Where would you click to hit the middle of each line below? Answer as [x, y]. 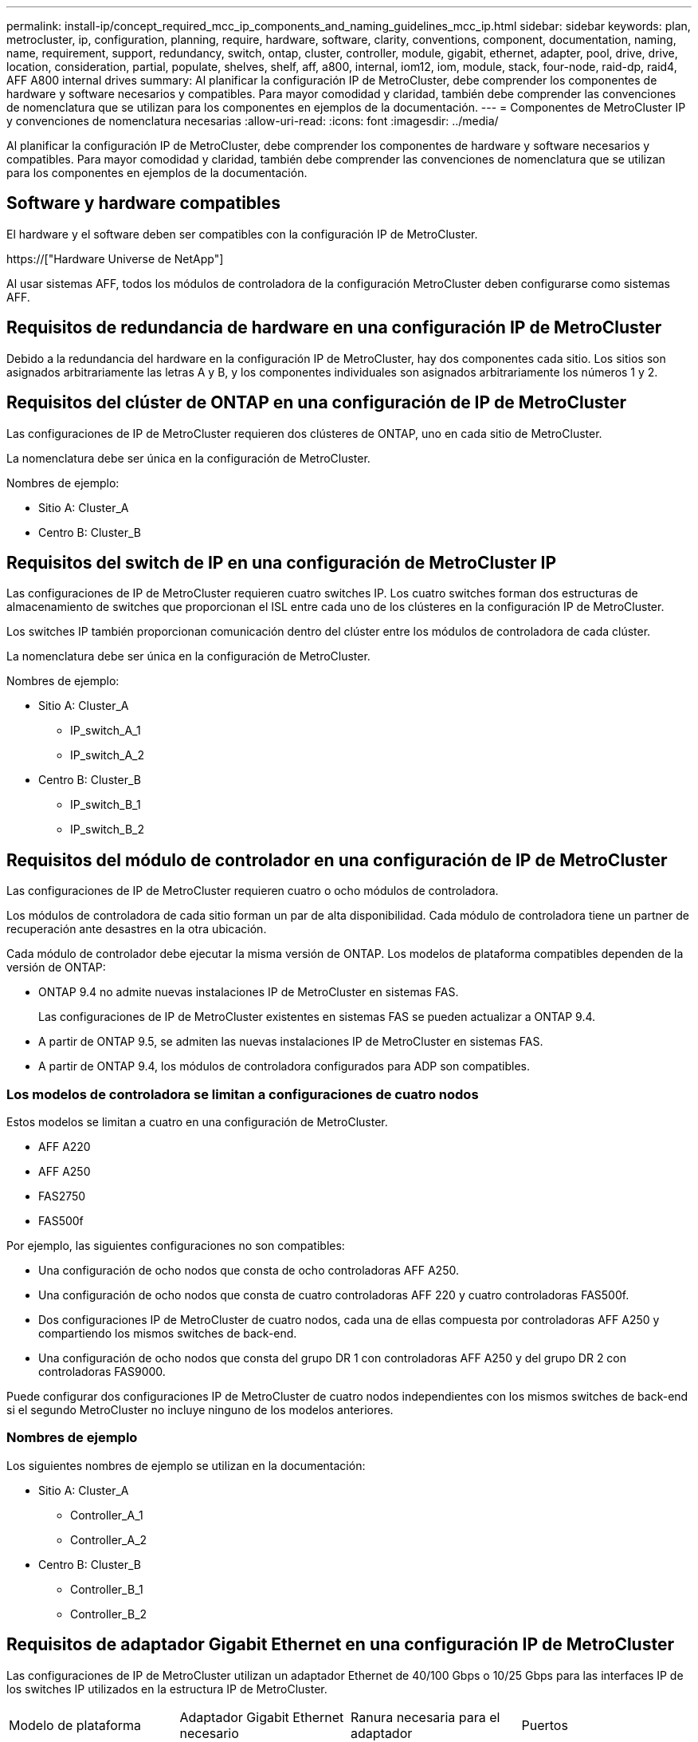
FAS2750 [62, 1196]
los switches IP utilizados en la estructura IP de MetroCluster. [167, 1689]
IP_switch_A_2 [108, 755]
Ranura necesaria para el [425, 1717]
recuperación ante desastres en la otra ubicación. [137, 929]
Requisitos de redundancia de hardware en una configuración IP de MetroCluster [334, 328]
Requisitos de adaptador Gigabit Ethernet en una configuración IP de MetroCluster [341, 1645]
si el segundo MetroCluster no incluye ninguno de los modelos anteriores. [200, 1409]
